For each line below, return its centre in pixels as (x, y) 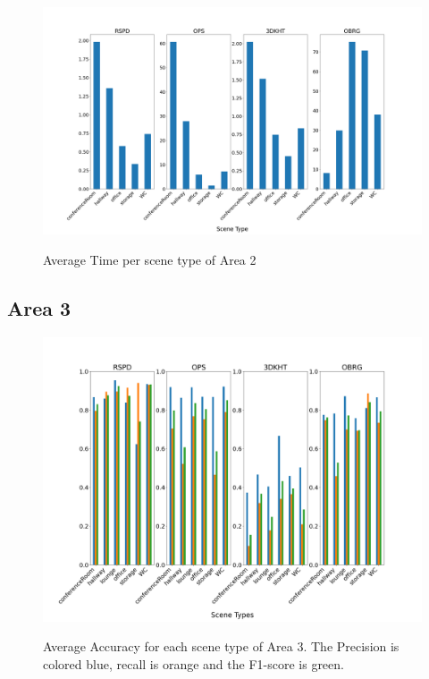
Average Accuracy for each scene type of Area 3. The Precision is (221, 646)
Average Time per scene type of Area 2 (150, 259)
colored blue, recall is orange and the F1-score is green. (193, 663)
